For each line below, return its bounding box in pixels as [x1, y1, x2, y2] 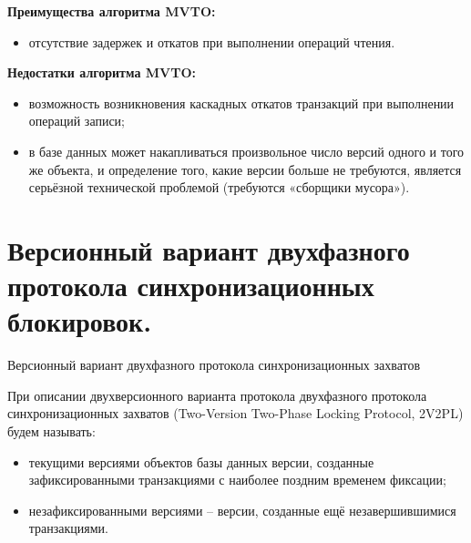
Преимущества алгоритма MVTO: [7, 2, 216, 20]
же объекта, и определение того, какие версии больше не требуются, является [28, 159, 462, 179]
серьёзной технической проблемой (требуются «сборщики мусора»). [28, 178, 410, 197]
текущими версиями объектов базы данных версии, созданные [28, 452, 374, 471]
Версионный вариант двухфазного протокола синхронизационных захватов [7, 355, 421, 374]
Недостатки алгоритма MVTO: [7, 63, 197, 82]
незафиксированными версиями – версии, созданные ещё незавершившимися [28, 500, 456, 519]
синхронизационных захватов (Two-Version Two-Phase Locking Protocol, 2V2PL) [7, 404, 464, 423]
